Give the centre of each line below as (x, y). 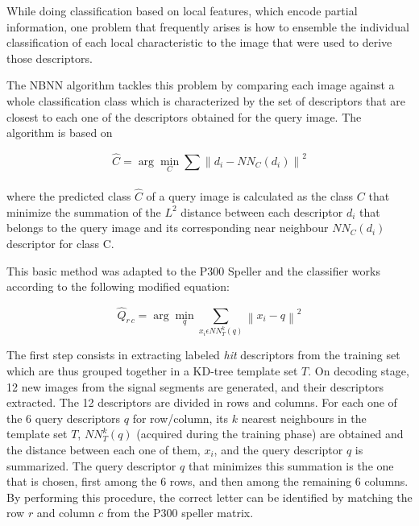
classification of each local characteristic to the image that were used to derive (199, 42)
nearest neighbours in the (304, 418)
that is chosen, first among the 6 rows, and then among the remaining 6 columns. (207, 481)
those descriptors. (50, 58)
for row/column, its (180, 418)
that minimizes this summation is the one (291, 465)
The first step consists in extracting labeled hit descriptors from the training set (203, 355)
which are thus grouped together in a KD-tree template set (152, 371)
